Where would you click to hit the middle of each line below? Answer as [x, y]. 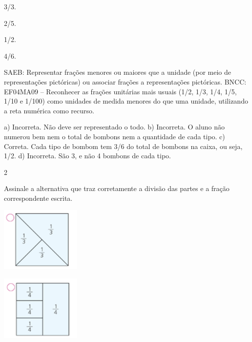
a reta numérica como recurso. [49, 110]
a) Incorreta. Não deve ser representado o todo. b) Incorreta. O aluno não [114, 127]
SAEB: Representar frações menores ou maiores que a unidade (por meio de [118, 72]
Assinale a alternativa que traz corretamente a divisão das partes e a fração [117, 188]
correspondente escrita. [38, 198]
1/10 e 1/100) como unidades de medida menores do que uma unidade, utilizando [126, 101]
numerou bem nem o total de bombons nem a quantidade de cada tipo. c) [115, 136]
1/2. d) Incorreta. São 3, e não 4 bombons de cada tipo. [87, 156]
